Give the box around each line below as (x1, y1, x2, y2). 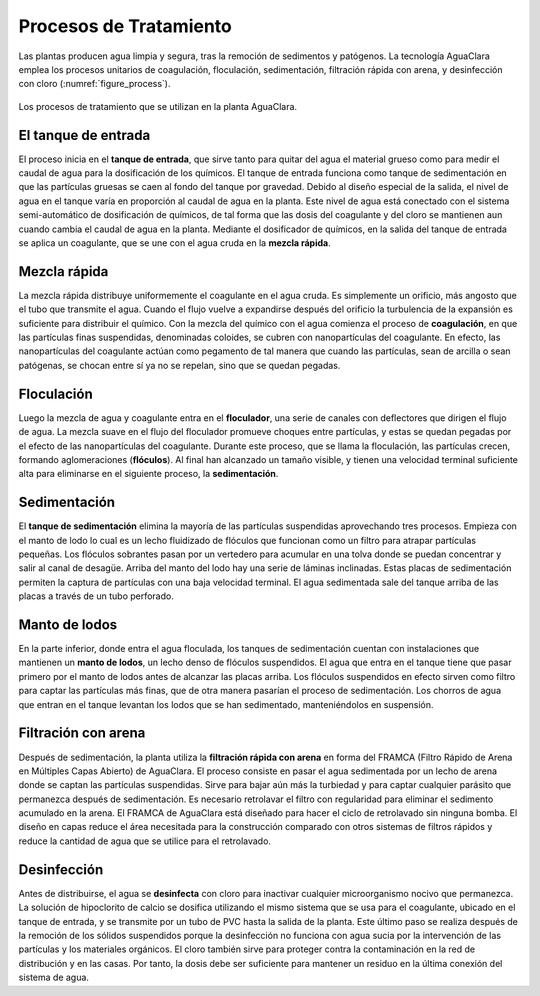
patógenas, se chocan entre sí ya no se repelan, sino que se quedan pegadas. (18, 359, 341, 371)
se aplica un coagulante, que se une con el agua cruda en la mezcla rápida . (18, 236, 331, 249)
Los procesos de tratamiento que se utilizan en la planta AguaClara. (18, 100, 298, 112)
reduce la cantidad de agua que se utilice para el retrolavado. (18, 835, 272, 847)
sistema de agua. (18, 971, 90, 984)
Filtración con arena (18, 725, 146, 742)
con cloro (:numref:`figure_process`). (18, 78, 171, 90)
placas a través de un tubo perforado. (18, 590, 174, 602)
